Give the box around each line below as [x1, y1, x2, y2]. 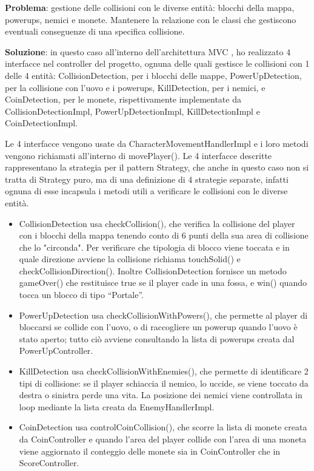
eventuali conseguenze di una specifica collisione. [5, 25, 185, 38]
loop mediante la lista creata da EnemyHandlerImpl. [19, 400, 215, 413]
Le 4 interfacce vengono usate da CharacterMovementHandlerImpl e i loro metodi [5, 137, 309, 149]
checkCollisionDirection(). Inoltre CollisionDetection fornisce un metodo [19, 264, 287, 277]
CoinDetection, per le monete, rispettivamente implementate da [5, 93, 241, 106]
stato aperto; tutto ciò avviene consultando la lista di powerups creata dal [19, 332, 295, 345]
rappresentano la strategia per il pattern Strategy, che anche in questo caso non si [5, 161, 309, 174]
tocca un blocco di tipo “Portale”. [19, 288, 144, 301]
